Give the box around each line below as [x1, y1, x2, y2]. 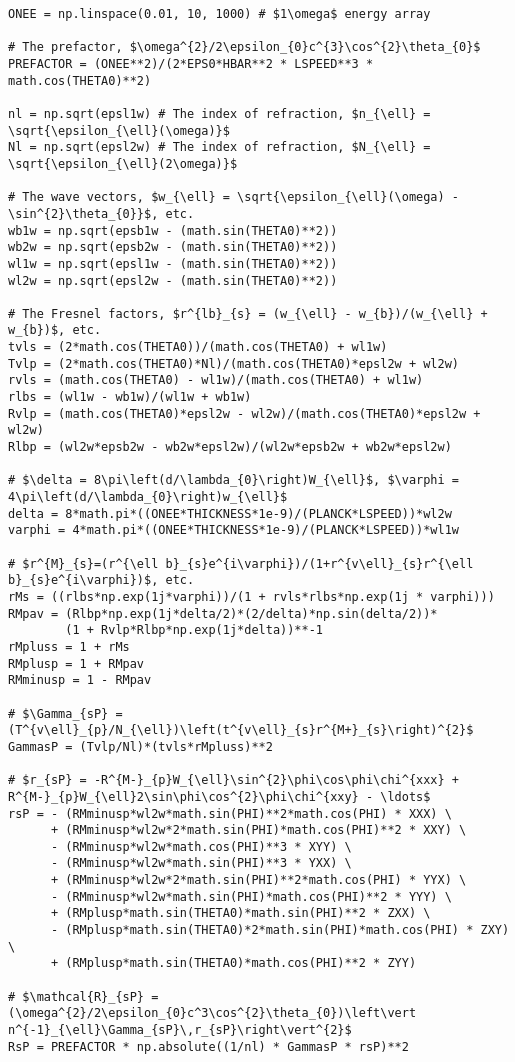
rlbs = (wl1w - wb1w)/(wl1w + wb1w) [8, 390, 252, 405]
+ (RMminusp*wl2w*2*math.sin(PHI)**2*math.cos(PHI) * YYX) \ [50, 873, 467, 888]
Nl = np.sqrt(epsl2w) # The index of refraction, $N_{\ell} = [8, 140, 431, 155]
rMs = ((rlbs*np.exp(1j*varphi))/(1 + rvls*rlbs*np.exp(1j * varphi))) [8, 589, 495, 604]
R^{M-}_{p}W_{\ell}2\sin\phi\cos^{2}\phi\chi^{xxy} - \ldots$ [8, 789, 431, 804]
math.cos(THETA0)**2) [8, 73, 152, 88]
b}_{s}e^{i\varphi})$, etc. [8, 573, 195, 588]
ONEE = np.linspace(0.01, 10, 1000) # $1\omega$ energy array [8, 7, 431, 21]
